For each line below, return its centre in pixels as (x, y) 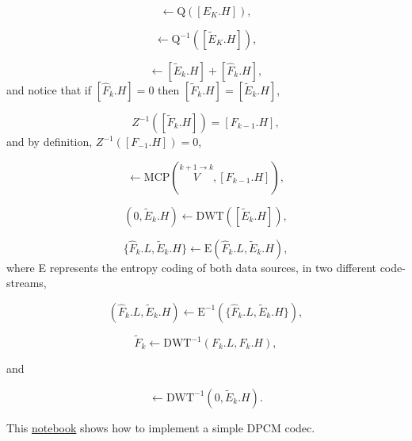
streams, (27, 283)
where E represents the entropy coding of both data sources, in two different (191, 267)
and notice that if (49, 90)
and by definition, (50, 141)
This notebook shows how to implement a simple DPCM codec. (161, 427)
